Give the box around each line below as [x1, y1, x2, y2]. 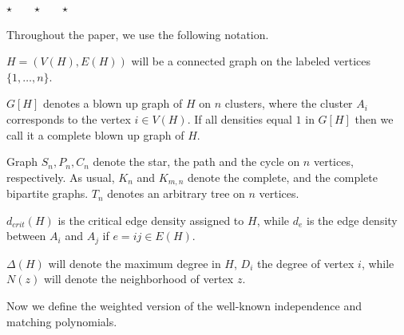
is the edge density [307, 211, 398, 228]
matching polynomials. [6, 313, 117, 329]
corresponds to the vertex [6, 110, 131, 127]
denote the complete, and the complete [187, 168, 378, 185]
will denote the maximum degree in [48, 254, 221, 271]
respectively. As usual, [6, 168, 115, 185]
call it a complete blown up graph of [6, 126, 184, 143]
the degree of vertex [256, 254, 354, 271]
